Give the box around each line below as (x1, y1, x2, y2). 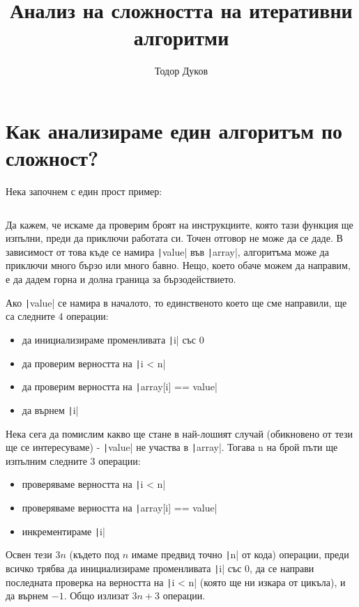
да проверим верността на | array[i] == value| (22, 379, 217, 394)
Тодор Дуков (154, 63, 208, 78)
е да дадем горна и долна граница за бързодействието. (6, 272, 236, 286)
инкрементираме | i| (22, 523, 105, 538)
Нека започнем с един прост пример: (6, 184, 162, 199)
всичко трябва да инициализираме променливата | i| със (6, 561, 242, 575)
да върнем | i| (22, 402, 79, 417)
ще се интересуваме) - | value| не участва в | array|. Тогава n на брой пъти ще (6, 440, 338, 454)
